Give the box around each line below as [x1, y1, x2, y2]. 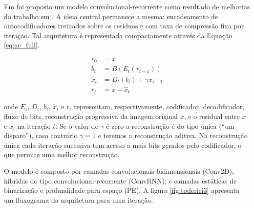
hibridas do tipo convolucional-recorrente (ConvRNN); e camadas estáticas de [4, 175, 237, 185]
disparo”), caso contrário [4, 130, 78, 140]
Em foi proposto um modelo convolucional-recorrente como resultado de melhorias [4, 1, 250, 11]
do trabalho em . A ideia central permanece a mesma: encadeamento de [4, 11, 218, 21]
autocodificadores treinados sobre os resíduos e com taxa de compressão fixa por [4, 21, 244, 31]
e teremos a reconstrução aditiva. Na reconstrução [98, 130, 248, 140]
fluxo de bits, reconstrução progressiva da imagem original [4, 111, 178, 121]
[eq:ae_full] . [4, 40, 40, 50]
